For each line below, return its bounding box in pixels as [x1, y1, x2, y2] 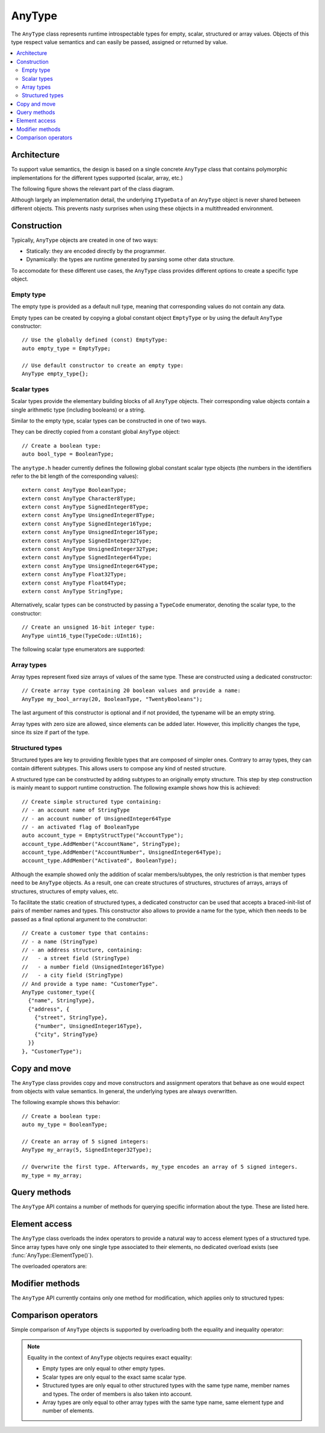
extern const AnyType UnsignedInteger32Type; [22, 546, 159, 553]
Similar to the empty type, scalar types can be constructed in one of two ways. [11, 417, 207, 424]
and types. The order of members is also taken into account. [42, 1390, 193, 1397]
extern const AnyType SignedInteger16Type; [22, 520, 152, 527]
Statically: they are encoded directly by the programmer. [26, 247, 166, 255]
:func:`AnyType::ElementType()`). [11, 1252, 93, 1259]
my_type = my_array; [22, 1172, 82, 1179]
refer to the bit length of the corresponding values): [11, 472, 138, 480]
